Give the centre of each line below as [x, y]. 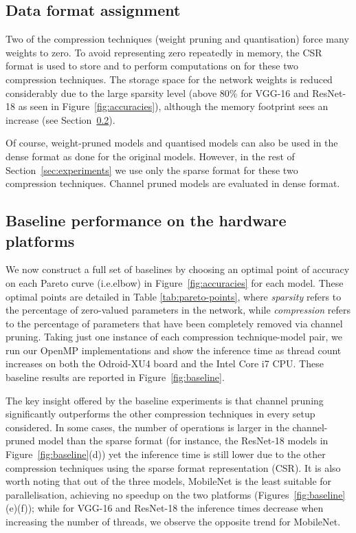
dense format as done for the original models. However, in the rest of [150, 156]
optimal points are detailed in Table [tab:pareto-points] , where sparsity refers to [174, 296]
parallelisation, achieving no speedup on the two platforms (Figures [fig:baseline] [176, 494]
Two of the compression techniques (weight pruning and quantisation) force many [177, 39]
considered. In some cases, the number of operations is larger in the [147, 427]
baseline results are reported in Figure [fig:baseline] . [115, 377]
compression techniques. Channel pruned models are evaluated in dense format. [173, 183]
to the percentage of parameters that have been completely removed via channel [174, 323]
